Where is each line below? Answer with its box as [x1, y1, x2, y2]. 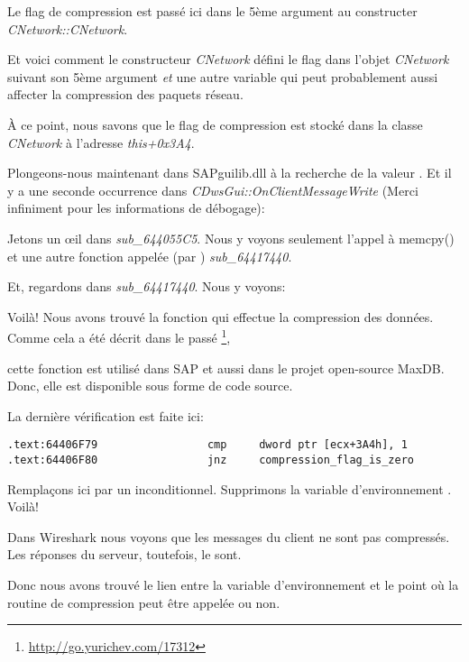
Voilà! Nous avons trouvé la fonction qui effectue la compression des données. [7, 307, 434, 326]
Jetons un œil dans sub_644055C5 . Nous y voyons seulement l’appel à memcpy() [7, 228, 455, 247]
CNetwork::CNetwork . [7, 19, 128, 38]
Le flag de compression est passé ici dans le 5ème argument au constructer [7, 2, 418, 20]
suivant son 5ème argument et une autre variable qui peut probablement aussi [7, 67, 438, 86]
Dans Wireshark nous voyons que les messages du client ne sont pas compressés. [7, 527, 450, 546]
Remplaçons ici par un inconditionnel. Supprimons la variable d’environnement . [7, 479, 452, 498]
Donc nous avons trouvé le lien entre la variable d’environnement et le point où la [7, 575, 459, 594]
